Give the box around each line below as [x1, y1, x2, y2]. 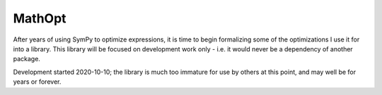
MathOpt [13, 11, 66, 26]
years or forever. [13, 77, 62, 86]
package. [13, 55, 40, 63]
